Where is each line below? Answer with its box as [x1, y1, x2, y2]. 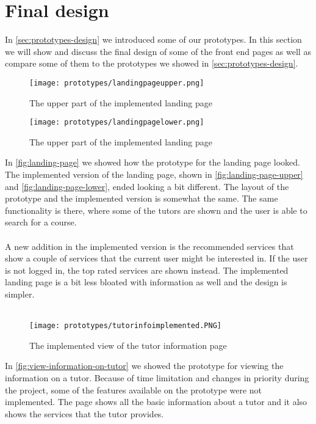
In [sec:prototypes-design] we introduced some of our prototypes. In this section [5, 33, 302, 46]
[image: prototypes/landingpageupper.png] [29, 78, 204, 87]
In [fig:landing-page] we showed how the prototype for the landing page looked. [5, 156, 300, 169]
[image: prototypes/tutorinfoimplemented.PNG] [29, 321, 221, 331]
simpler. [5, 287, 35, 300]
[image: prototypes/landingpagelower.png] [29, 118, 204, 127]
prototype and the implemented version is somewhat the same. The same [5, 192, 278, 205]
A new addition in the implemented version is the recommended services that [5, 239, 294, 252]
